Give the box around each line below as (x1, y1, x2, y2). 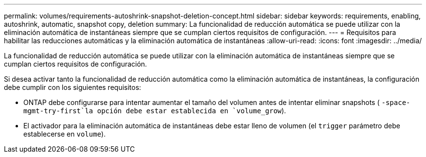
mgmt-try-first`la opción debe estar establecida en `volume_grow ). (23, 106, 286, 115)
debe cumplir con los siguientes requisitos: (4, 83, 142, 91)
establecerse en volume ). (23, 130, 106, 138)
